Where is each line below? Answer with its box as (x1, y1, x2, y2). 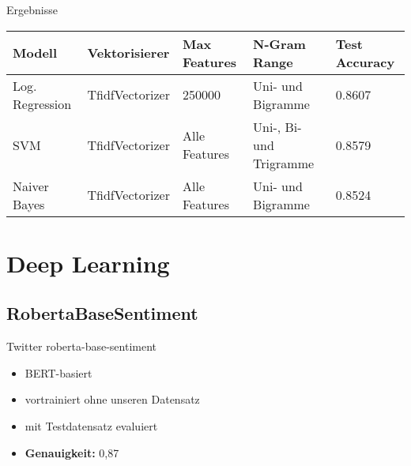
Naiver (13, 176, 49, 195)
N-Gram (253, 34, 306, 53)
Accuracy (335, 52, 395, 71)
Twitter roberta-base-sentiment (6, 338, 157, 355)
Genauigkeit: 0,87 (25, 444, 119, 460)
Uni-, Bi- (253, 117, 302, 136)
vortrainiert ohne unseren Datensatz (25, 391, 200, 408)
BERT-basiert (25, 364, 92, 381)
